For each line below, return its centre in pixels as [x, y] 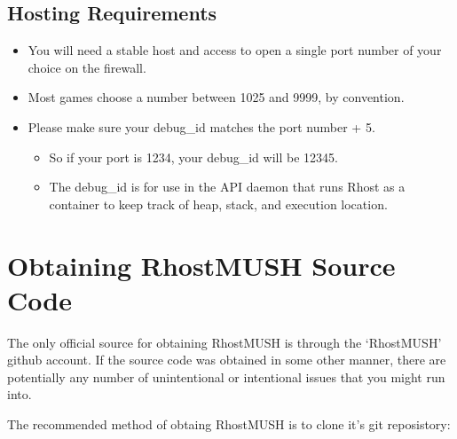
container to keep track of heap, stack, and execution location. [218, 204]
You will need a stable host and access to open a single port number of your [235, 50]
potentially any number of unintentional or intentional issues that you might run [226, 376]
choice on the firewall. [87, 67]
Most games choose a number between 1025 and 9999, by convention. [216, 97]
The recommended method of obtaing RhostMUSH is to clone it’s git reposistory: [229, 424]
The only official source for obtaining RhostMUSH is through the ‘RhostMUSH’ [225, 342]
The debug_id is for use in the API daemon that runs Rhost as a [227, 187]
